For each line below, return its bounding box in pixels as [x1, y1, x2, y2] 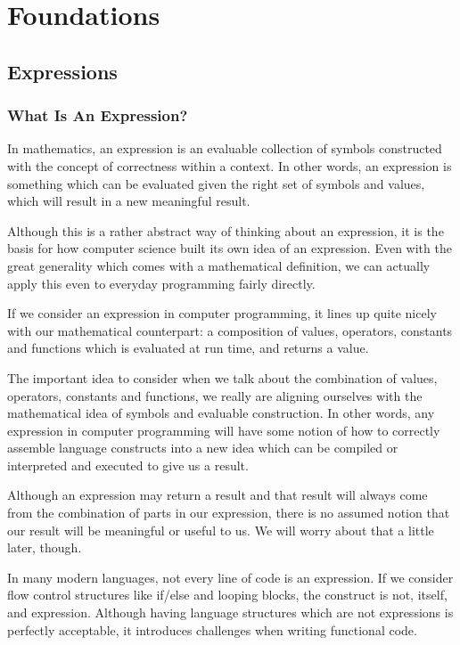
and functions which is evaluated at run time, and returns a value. [7, 339, 369, 357]
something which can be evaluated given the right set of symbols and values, [7, 174, 425, 192]
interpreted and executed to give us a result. [7, 455, 249, 474]
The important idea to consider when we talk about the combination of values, [7, 368, 438, 387]
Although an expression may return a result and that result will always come [7, 486, 428, 504]
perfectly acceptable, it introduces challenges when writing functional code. [7, 620, 417, 639]
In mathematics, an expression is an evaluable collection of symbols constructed [7, 139, 442, 158]
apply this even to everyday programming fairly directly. [7, 274, 316, 292]
